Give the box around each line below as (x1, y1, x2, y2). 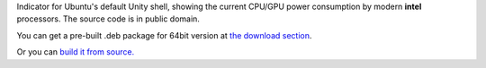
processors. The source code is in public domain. (16, 13, 200, 24)
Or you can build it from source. (16, 47, 135, 57)
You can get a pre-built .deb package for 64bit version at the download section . (16, 30, 312, 40)
